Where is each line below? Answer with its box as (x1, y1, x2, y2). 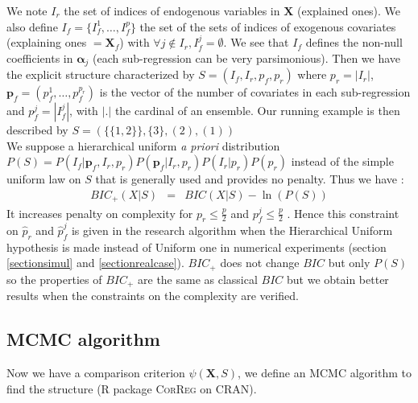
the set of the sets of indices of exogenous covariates (139, 18, 396, 35)
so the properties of (6, 270, 102, 287)
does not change (220, 254, 300, 271)
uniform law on (6, 171, 81, 187)
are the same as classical (138, 270, 258, 287)
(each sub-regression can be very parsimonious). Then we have (93, 49, 401, 66)
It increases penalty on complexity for (6, 204, 193, 221)
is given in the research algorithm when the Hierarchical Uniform (71, 222, 393, 239)
